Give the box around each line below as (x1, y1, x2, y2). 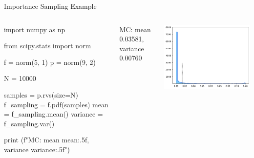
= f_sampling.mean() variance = (4, 109, 103, 119)
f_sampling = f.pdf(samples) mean (4, 99, 108, 109)
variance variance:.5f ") (4, 144, 70, 154)
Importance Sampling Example (4, 1, 97, 11)
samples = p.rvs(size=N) (4, 89, 78, 99)
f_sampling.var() (4, 118, 55, 128)
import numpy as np (4, 24, 65, 34)
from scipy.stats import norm (4, 40, 91, 51)
